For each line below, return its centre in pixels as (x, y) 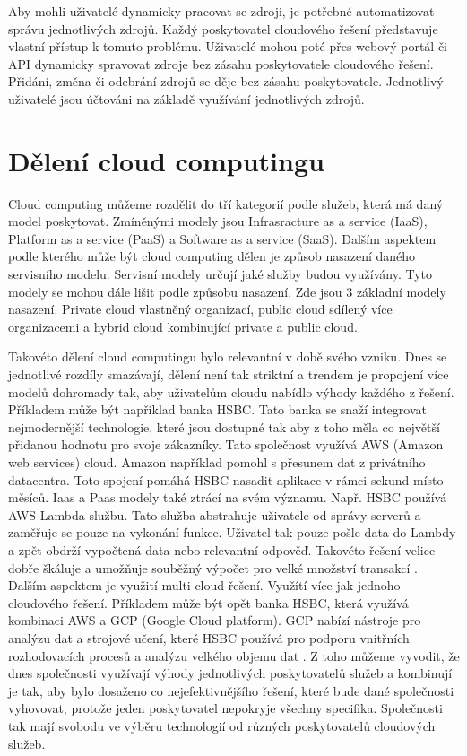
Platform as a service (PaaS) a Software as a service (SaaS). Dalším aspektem (222, 238)
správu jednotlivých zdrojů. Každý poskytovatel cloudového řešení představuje (223, 28)
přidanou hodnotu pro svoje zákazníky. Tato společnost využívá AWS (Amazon (226, 444)
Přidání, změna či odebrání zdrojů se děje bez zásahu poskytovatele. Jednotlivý (226, 81)
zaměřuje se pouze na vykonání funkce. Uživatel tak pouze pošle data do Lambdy (232, 532)
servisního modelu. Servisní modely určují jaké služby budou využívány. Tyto (220, 274)
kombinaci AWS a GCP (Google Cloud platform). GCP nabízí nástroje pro (215, 620)
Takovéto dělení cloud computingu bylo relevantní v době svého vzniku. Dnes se (228, 356)
